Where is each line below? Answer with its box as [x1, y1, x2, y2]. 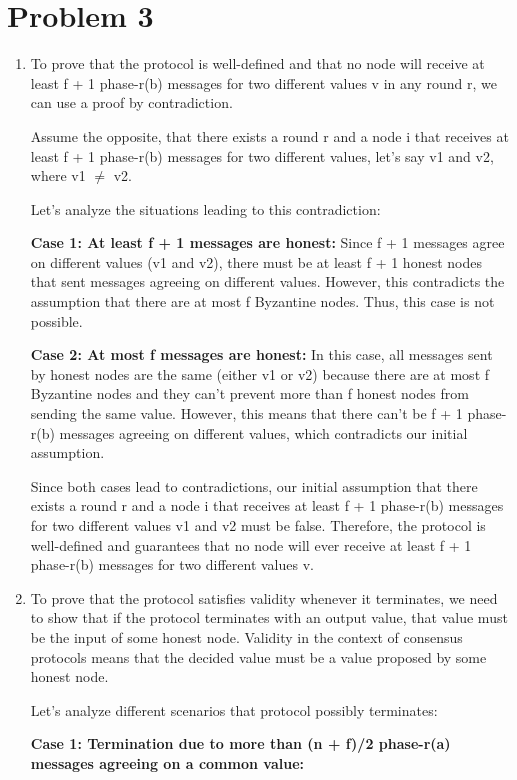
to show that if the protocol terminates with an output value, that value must [30, 607, 508, 628]
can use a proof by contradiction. [30, 92, 233, 113]
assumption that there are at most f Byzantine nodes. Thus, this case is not [30, 291, 495, 312]
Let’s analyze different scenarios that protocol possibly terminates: [30, 699, 438, 720]
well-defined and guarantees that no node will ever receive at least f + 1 [30, 534, 472, 555]
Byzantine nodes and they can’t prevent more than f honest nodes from [30, 383, 469, 404]
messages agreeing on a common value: [30, 752, 304, 773]
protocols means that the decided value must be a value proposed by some [30, 646, 487, 667]
